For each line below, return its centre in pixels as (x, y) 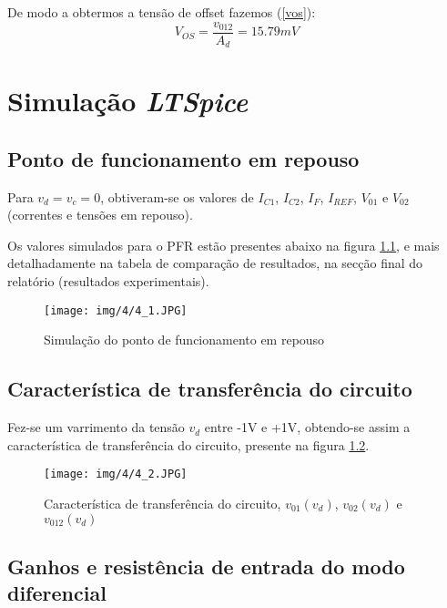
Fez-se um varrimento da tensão (96, 427)
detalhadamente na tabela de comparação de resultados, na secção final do (215, 263)
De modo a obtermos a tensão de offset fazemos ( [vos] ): (162, 12)
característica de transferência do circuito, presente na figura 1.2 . (188, 444)
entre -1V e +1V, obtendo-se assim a (307, 427)
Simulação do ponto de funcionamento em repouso (184, 340)
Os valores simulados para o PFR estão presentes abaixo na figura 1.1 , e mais (223, 245)
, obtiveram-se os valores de (177, 196)
